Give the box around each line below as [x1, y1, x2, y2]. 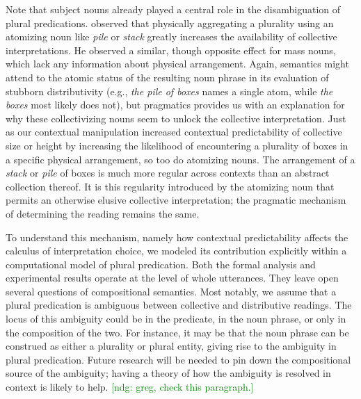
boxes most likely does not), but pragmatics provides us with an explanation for [6, 97, 345, 112]
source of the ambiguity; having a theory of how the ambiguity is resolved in [6, 366, 331, 380]
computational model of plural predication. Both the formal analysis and [6, 256, 316, 271]
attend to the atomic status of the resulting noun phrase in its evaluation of [6, 70, 329, 84]
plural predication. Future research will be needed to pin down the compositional [6, 352, 351, 366]
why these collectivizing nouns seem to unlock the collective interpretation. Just [6, 111, 346, 125]
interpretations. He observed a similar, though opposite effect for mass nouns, [6, 42, 336, 57]
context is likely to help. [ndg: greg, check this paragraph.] [6, 380, 254, 394]
